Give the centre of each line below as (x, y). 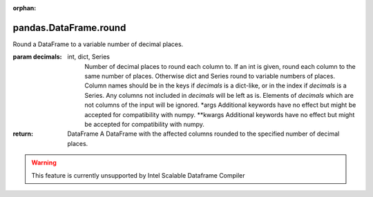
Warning (44, 163)
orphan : (25, 8)
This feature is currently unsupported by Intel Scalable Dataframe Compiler (138, 175)
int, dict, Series (89, 57)
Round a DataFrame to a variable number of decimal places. (98, 44)
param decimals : (37, 57)
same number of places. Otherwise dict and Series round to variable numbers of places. (210, 76)
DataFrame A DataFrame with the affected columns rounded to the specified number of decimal (203, 134)
